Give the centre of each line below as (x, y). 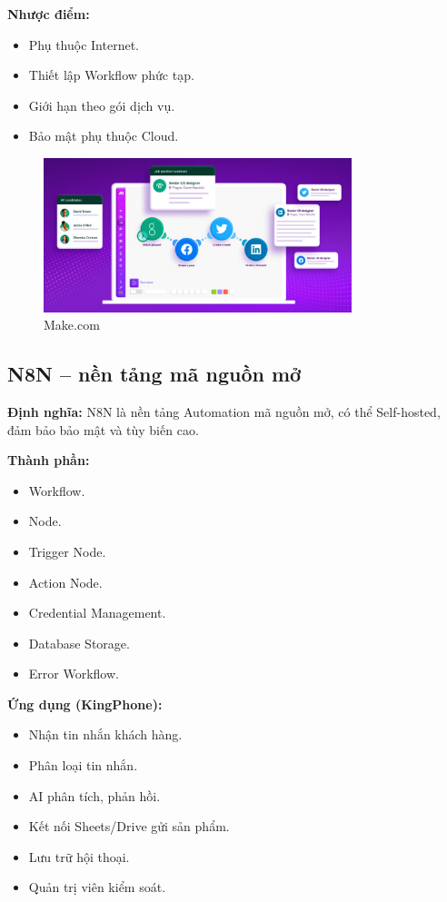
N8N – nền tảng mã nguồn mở (154, 374)
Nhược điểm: (49, 14)
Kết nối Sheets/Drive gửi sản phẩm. (129, 826)
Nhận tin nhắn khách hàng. (105, 734)
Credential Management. (97, 613)
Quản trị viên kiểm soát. (97, 887)
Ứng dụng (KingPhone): (85, 704)
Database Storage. (79, 643)
